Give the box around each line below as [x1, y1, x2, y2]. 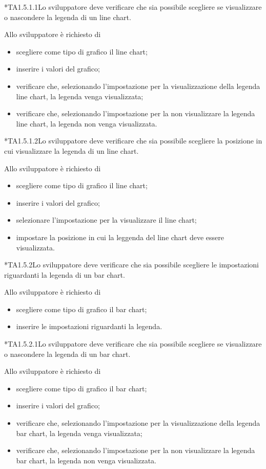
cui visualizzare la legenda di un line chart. [4, 145, 139, 156]
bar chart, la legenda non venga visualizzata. [16, 455, 156, 465]
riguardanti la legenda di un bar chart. [4, 269, 125, 280]
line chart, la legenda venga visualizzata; [16, 91, 144, 101]
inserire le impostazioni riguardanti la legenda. [16, 321, 162, 332]
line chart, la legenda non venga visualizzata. [16, 118, 157, 129]
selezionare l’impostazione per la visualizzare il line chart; [16, 214, 197, 225]
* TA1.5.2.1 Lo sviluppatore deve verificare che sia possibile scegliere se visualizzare [4, 338, 262, 349]
